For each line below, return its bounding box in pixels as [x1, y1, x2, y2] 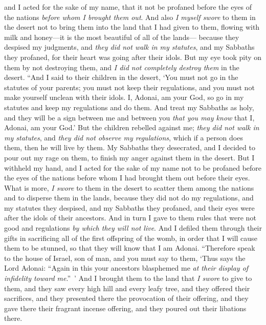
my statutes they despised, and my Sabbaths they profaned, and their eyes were [4, 202, 255, 213]
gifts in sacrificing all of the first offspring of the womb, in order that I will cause [4, 232, 257, 243]
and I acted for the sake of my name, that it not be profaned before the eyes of [4, 2, 252, 12]
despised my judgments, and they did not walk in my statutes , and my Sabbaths [4, 42, 255, 52]
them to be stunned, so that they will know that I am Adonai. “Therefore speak [4, 242, 255, 253]
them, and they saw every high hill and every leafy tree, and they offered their [4, 282, 250, 293]
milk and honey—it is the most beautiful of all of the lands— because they [4, 31, 239, 42]
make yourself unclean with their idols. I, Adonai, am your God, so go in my [4, 92, 244, 103]
